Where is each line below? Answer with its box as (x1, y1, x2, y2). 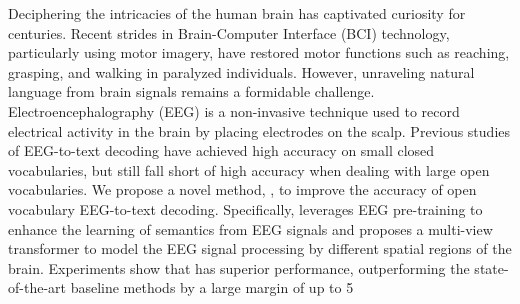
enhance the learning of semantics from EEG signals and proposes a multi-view (8, 218, 493, 239)
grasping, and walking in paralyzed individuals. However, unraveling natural (8, 61, 475, 82)
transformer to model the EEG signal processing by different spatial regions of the (8, 238, 512, 259)
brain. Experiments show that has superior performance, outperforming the (8, 257, 470, 278)
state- (474, 257, 509, 278)
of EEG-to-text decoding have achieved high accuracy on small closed (8, 140, 435, 161)
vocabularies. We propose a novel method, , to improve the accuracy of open (8, 179, 477, 200)
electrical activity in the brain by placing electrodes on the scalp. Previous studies (8, 120, 511, 141)
